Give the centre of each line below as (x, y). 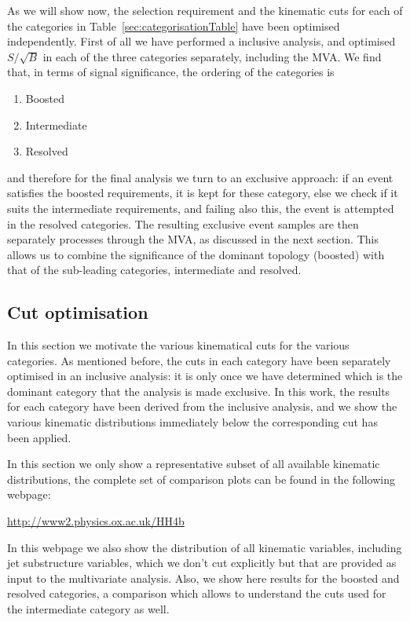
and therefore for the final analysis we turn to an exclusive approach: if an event (200, 177)
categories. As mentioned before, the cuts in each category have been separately (199, 360)
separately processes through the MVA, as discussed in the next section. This (193, 239)
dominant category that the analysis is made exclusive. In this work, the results (199, 391)
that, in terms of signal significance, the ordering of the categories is (171, 72)
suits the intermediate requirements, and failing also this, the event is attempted (201, 208)
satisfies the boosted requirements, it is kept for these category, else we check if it (203, 193)
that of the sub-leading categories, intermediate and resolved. (154, 270)
